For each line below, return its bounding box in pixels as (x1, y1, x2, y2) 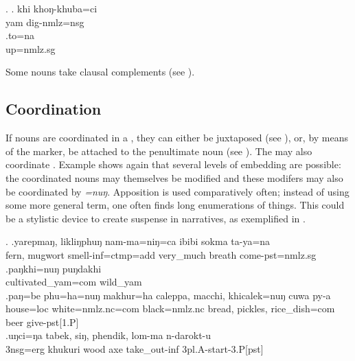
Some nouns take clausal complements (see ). (5, 65, 195, 79)
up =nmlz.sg (5, 41, 56, 56)
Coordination (5, 98, 102, 119)
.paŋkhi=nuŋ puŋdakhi (5, 261, 102, 275)
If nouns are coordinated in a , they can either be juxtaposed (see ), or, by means (5, 130, 349, 145)
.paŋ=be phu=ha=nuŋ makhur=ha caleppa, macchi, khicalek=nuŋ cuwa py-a (5, 288, 331, 302)
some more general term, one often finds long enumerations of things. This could (5, 198, 345, 212)
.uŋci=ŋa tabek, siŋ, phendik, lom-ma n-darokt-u (5, 328, 211, 342)
